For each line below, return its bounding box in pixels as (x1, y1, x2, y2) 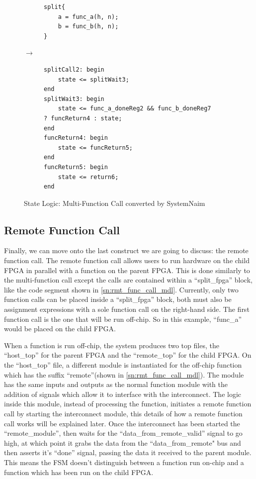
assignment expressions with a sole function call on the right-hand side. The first (4, 304, 250, 314)
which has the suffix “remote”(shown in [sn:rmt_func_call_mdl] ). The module (4, 369, 244, 380)
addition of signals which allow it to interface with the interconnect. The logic (4, 388, 242, 399)
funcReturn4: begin (44, 134, 108, 142)
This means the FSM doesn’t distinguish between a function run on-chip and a (4, 457, 244, 467)
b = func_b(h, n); (58, 23, 119, 30)
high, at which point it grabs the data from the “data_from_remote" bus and (4, 437, 241, 448)
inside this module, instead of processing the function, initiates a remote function (4, 398, 252, 409)
